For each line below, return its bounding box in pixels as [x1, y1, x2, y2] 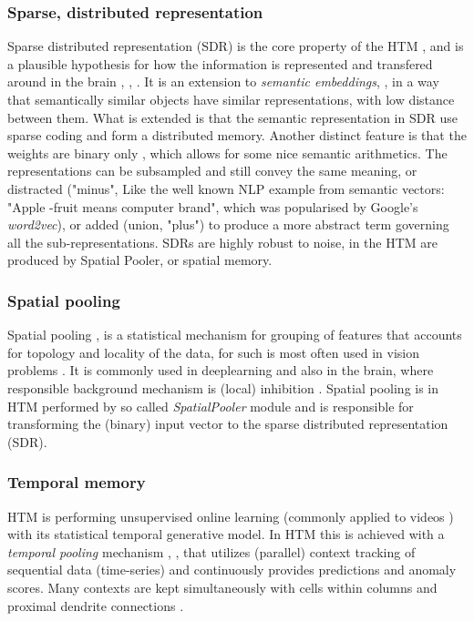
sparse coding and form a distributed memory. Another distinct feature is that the [7, 126, 467, 145]
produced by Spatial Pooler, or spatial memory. [7, 250, 273, 270]
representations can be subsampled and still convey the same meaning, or [7, 161, 417, 180]
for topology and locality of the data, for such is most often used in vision [7, 342, 419, 361]
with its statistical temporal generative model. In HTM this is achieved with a [7, 524, 445, 544]
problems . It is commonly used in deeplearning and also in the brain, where [7, 361, 434, 380]
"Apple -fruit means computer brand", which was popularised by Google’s [7, 197, 418, 216]
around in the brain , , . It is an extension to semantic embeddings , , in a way [7, 72, 439, 91]
